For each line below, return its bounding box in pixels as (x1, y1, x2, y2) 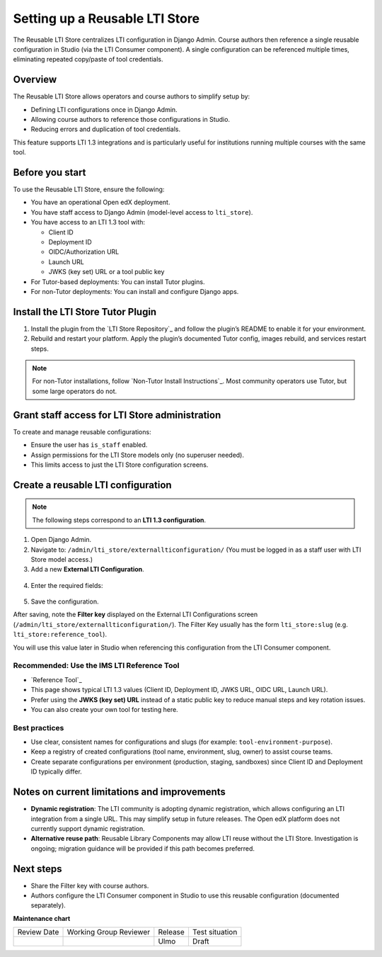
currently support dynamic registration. (30, 824, 145, 832)
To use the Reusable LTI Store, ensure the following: (13, 185, 165, 194)
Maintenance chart (13, 914, 71, 922)
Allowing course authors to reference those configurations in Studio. (30, 115, 230, 124)
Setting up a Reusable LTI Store (13, 11, 200, 26)
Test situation (192, 927, 238, 937)
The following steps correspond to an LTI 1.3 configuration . (32, 516, 207, 524)
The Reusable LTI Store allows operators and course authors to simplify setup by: (13, 92, 250, 101)
